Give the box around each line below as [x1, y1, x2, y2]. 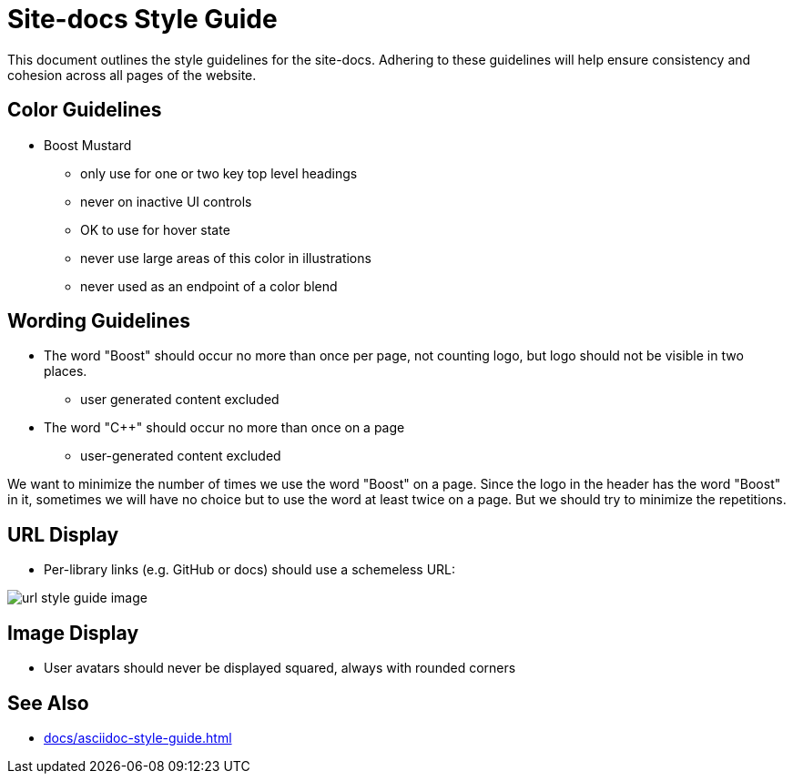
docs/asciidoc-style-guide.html [44, 729, 232, 745]
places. [44, 363, 87, 380]
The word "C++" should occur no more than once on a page [44, 420, 405, 436]
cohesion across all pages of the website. [7, 66, 257, 83]
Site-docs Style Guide [7, 4, 278, 35]
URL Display [7, 522, 119, 546]
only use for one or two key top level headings [80, 165, 358, 181]
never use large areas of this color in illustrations [80, 249, 371, 266]
